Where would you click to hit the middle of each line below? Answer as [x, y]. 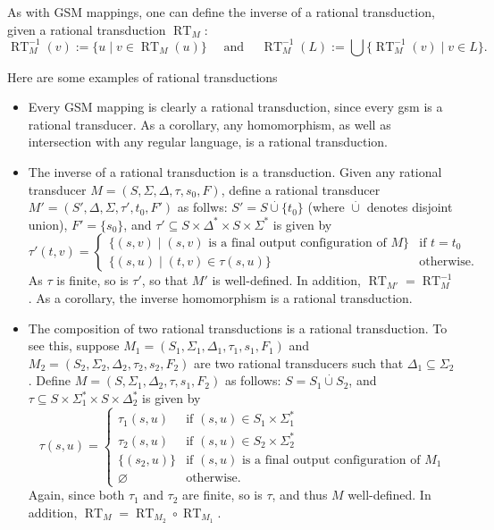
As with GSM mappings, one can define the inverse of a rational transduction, [221, 12]
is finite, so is [92, 280]
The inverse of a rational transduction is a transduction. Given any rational [235, 172]
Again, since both [76, 495]
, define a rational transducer [301, 189]
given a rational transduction [87, 29]
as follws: [202, 207]
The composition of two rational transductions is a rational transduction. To [238, 328]
